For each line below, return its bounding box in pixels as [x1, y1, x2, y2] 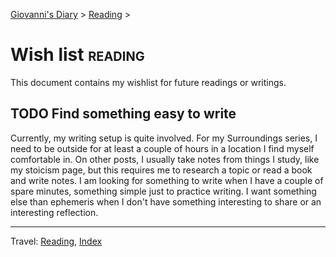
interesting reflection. [10, 206, 99, 218]
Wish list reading [10, 44, 145, 66]
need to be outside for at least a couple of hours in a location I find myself [10, 142, 315, 154]
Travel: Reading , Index [10, 235, 103, 247]
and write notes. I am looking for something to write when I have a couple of [10, 174, 324, 186]
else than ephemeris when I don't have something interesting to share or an [10, 195, 322, 208]
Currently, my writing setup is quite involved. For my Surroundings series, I [10, 132, 318, 144]
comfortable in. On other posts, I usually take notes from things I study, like [10, 153, 320, 165]
